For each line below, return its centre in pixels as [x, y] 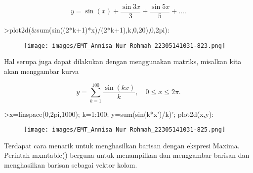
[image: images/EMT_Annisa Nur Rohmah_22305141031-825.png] [125, 130]
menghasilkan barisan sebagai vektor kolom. [71, 165]
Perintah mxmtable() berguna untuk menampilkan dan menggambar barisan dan [127, 155]
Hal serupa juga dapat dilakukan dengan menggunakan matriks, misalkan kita [123, 61]
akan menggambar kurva [41, 71]
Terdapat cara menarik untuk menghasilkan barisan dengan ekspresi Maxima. [122, 145]
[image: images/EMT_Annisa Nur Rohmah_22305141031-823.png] [125, 46]
